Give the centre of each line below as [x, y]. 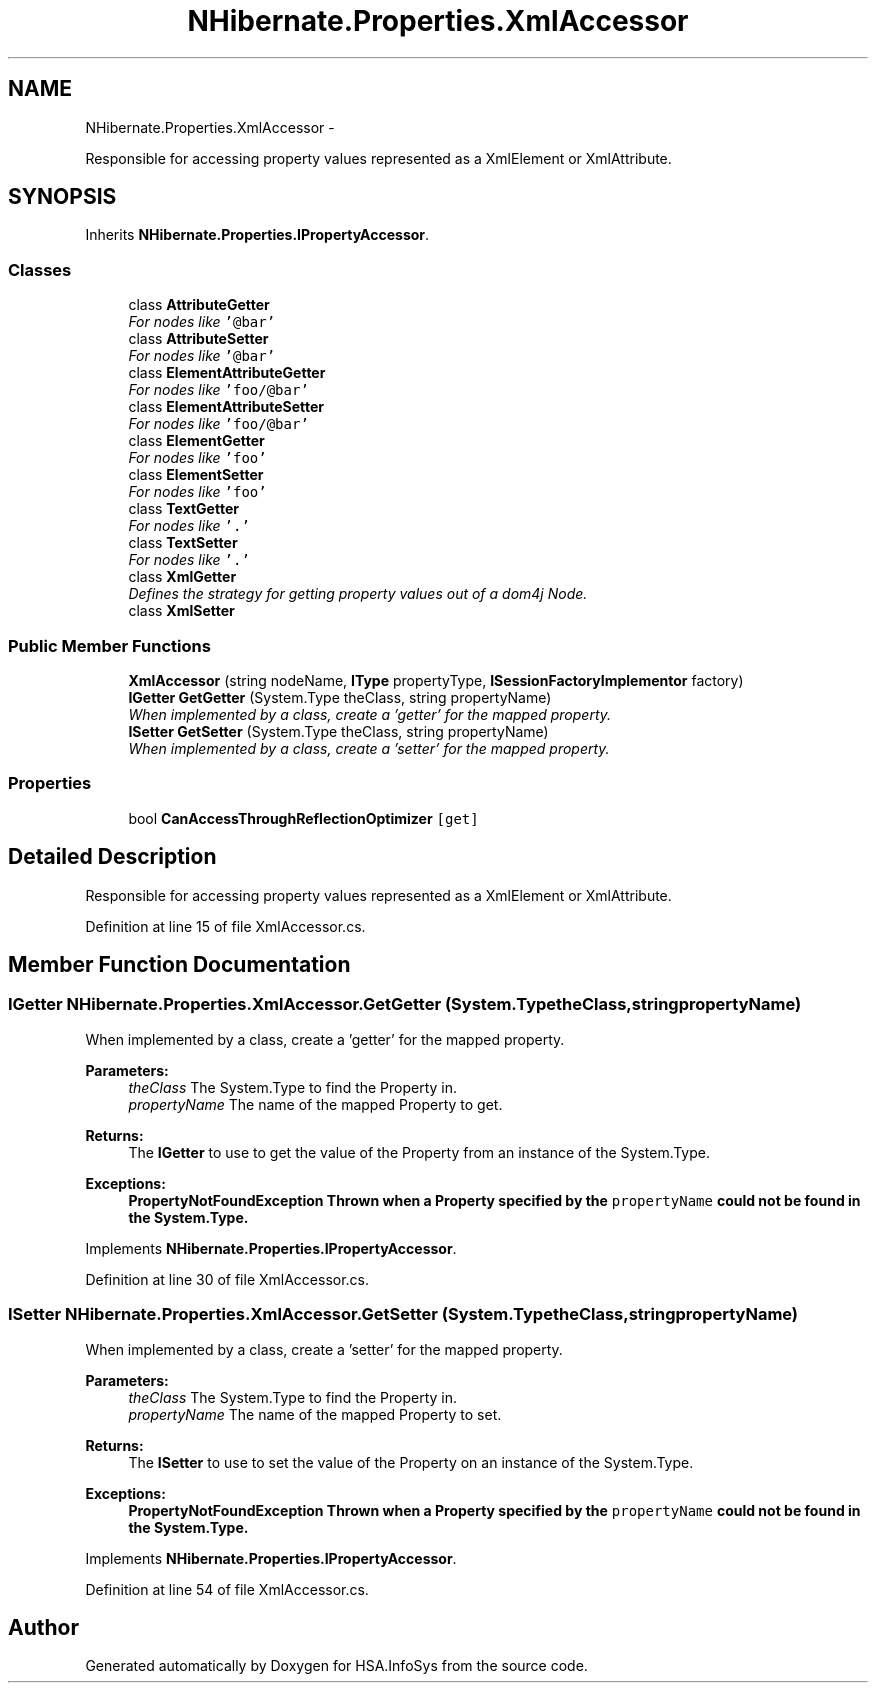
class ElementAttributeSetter [226, 407]
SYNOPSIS [62, 197]
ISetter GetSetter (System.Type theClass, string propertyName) [338, 731]
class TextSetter [183, 543]
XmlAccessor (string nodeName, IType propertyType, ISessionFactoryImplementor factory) [436, 680]
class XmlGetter [182, 577]
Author [43, 1627]
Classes [40, 269]
